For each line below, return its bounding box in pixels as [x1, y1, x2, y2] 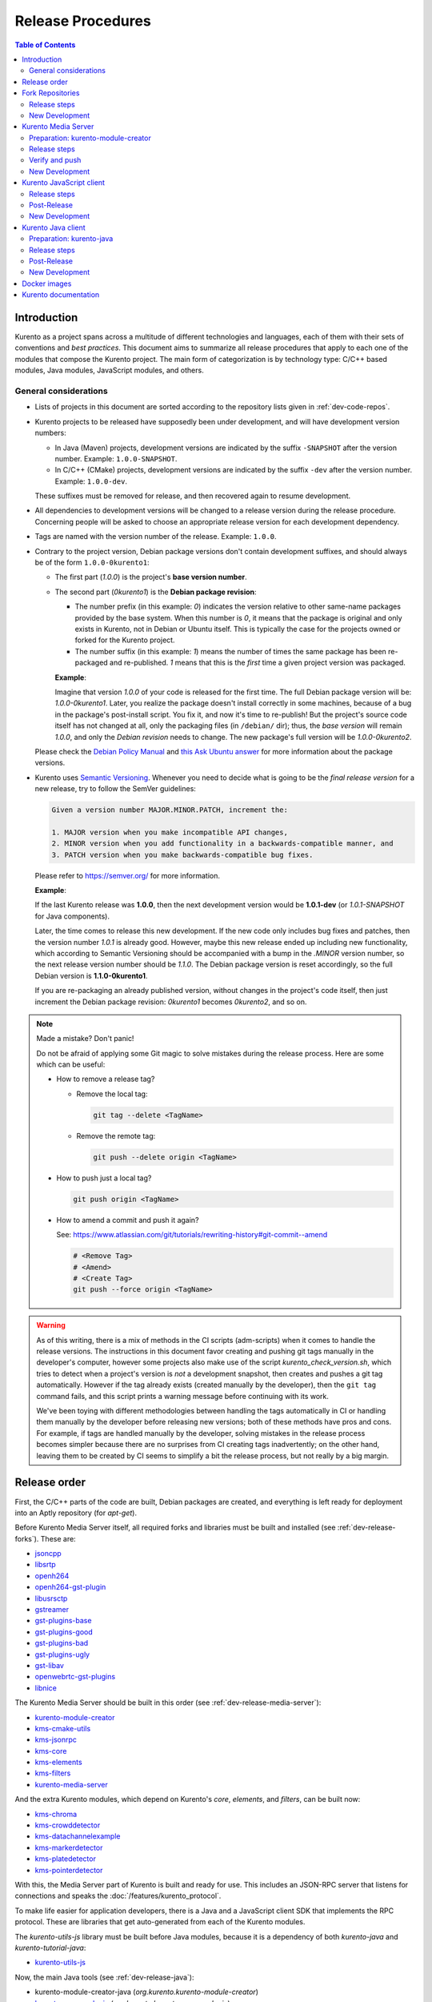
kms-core [34, 1746, 67, 1755]
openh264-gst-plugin [34, 1582, 106, 1592]
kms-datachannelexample [34, 1831, 121, 1841]
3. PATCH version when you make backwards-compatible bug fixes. [51, 850, 314, 859]
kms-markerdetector [34, 1843, 103, 1852]
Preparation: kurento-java [29, 234, 114, 243]
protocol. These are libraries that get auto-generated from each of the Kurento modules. [14, 1917, 306, 1927]
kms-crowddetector [34, 1820, 101, 1830]
